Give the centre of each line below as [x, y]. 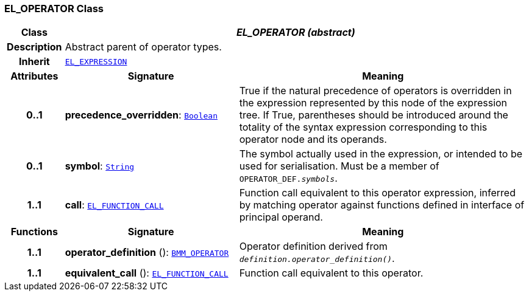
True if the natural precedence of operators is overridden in [375, 91]
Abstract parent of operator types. [143, 47]
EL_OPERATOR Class [54, 9]
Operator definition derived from [313, 246]
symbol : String [100, 166]
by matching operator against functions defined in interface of [382, 205]
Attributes [34, 76]
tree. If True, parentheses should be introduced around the [374, 115]
